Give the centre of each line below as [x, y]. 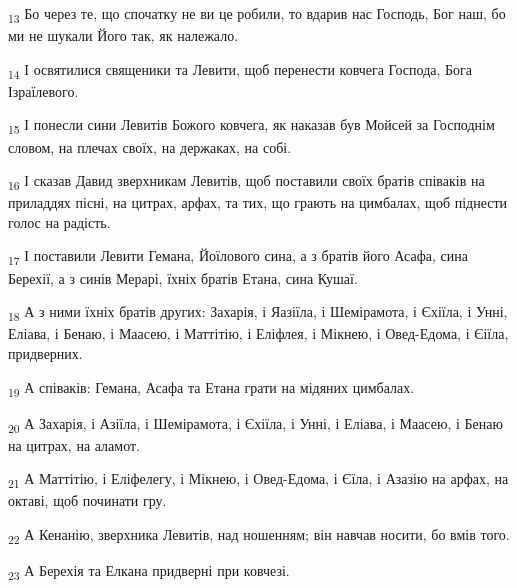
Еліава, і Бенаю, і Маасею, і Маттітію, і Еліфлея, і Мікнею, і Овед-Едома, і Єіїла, [258, 333]
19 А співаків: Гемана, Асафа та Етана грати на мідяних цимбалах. [211, 388]
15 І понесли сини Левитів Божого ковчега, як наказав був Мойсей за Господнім [251, 126]
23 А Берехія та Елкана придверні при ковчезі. [149, 571]
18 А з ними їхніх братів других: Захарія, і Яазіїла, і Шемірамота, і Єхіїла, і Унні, [258, 312]
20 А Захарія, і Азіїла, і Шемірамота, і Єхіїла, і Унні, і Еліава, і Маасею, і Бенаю [255, 424]
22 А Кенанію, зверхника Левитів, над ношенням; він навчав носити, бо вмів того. [259, 535]
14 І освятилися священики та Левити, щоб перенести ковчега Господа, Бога [240, 70]
